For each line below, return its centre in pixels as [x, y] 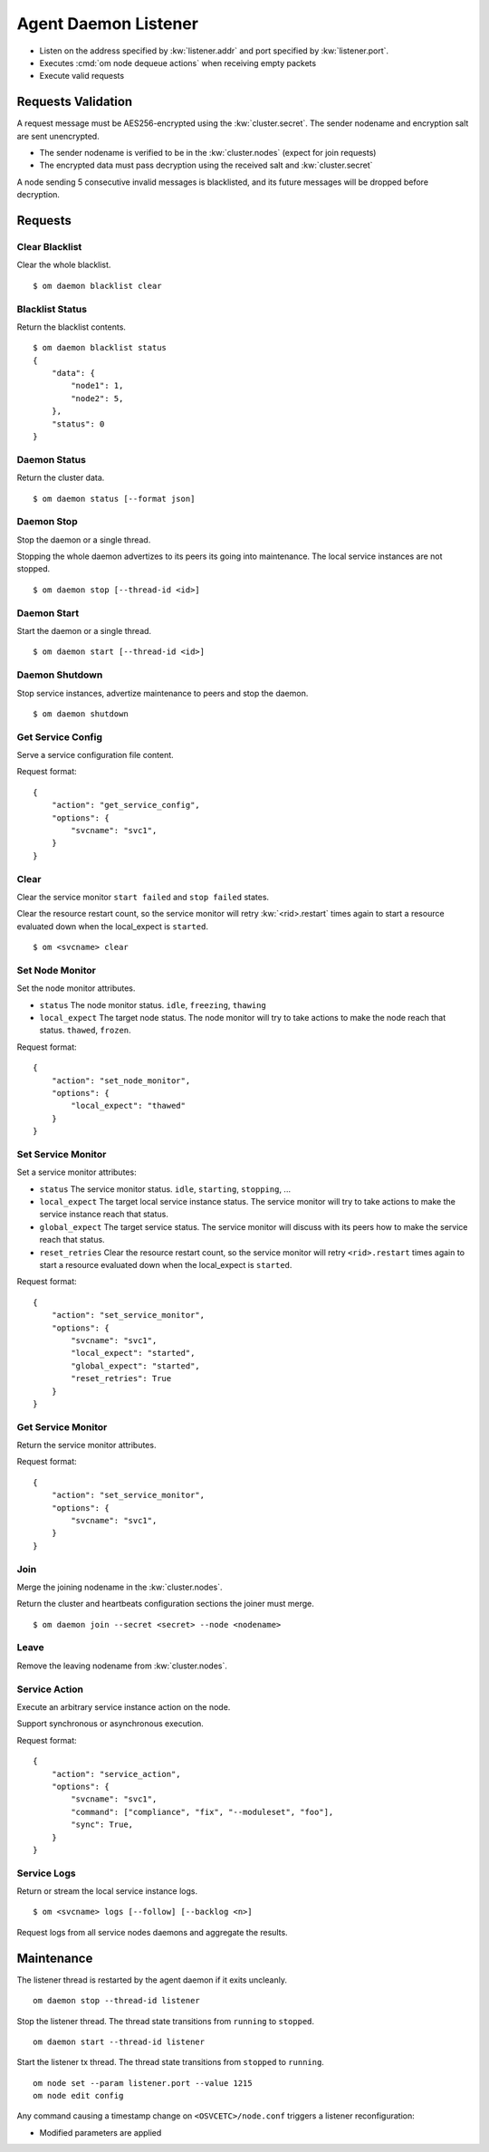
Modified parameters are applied [101, 2132]
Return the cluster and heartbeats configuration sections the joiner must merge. [165, 1604]
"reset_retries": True [121, 1379]
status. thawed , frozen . [85, 1030]
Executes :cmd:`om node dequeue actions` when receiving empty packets [178, 62]
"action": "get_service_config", [126, 805]
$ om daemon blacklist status [100, 348]
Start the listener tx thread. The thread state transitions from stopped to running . [171, 2062]
